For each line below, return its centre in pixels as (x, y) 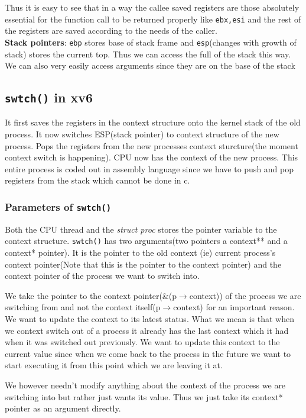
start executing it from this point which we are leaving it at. (114, 365)
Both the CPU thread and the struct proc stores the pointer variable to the (141, 229)
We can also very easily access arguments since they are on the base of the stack (150, 65)
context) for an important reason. (234, 307)
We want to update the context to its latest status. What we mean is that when (149, 319)
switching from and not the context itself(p (83, 307)
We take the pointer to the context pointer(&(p (91, 295)
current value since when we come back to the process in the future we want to (148, 353)
